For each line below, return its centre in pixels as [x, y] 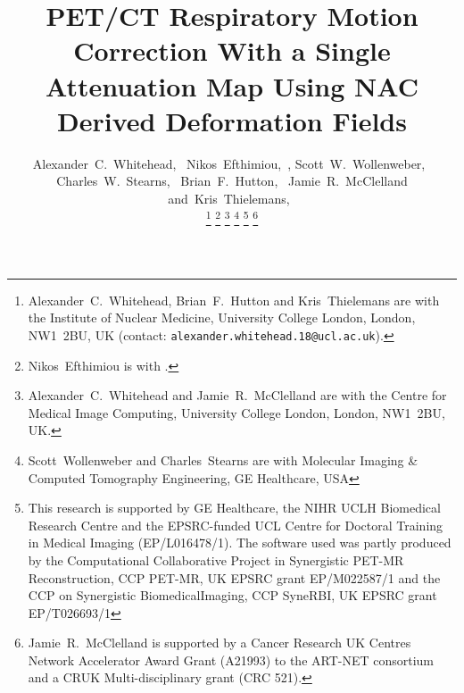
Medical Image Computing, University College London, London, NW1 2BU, [236, 412]
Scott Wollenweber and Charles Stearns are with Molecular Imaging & [223, 459]
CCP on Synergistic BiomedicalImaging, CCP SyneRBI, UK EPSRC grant [232, 595]
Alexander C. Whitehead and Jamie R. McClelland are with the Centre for [237, 395]
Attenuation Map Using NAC [232, 85]
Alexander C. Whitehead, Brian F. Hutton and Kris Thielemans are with [234, 300]
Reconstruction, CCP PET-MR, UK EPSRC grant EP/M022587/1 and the [234, 577]
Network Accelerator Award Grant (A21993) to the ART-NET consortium [231, 660]
